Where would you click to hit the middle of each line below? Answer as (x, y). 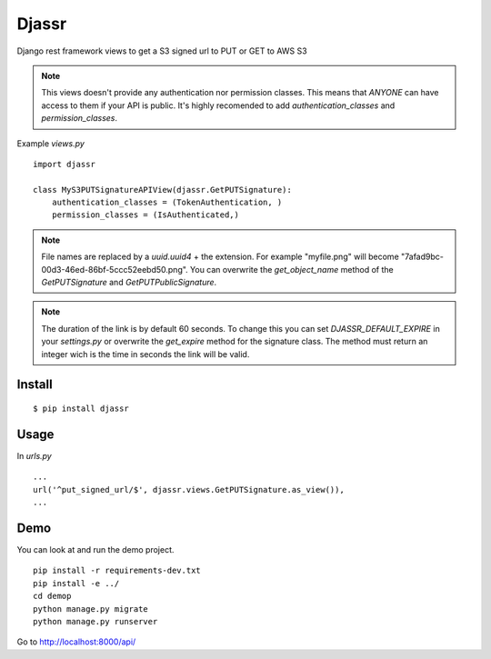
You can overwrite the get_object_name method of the (292, 269)
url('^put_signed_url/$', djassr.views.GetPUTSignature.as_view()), (189, 489)
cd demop (52, 596)
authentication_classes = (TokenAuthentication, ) (167, 203)
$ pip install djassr (81, 408)
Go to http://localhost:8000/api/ (76, 642)
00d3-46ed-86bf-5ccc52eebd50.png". (115, 269)
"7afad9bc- (422, 257)
